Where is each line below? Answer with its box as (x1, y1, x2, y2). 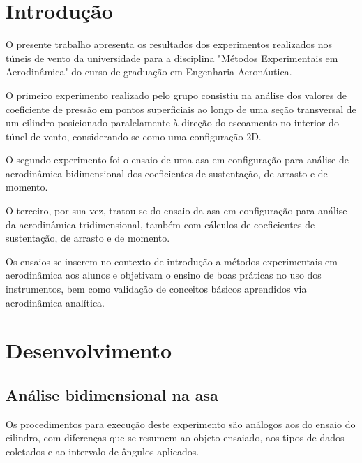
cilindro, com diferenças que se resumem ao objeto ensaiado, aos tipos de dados (6, 430, 345, 445)
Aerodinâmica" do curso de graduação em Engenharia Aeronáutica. (6, 64, 292, 79)
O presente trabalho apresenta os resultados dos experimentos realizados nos (6, 37, 332, 52)
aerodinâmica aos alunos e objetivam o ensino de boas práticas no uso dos (6, 267, 322, 282)
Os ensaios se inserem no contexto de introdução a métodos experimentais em (6, 253, 338, 268)
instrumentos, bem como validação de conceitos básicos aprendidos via (6, 281, 307, 296)
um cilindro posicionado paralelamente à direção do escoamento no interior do (6, 115, 339, 130)
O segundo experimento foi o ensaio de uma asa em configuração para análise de (6, 152, 349, 167)
